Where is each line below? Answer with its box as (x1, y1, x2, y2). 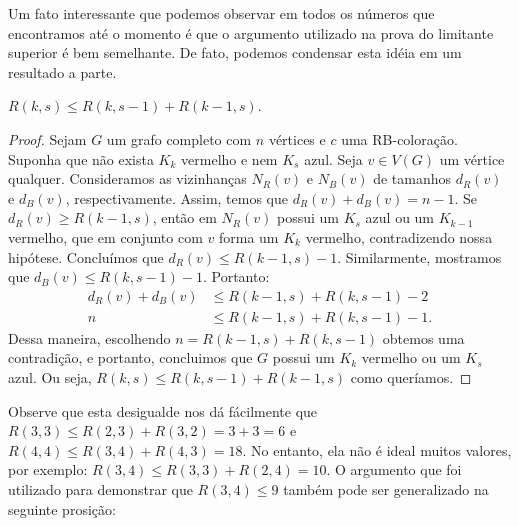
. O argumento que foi (326, 459, 462, 480)
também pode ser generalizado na (283, 478, 489, 499)
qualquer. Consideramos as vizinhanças (8, 168, 247, 189)
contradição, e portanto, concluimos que (8, 347, 253, 368)
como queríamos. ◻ (350, 366, 472, 387)
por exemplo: (8, 459, 88, 480)
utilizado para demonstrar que (8, 478, 193, 499)
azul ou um (365, 207, 435, 228)
